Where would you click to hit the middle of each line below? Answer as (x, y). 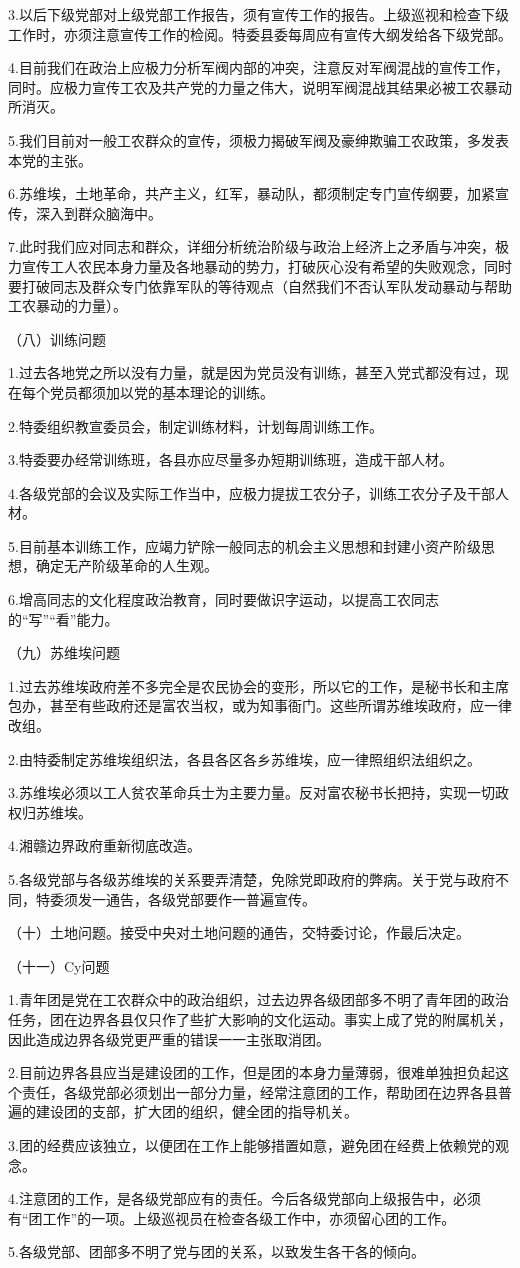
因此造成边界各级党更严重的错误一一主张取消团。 (169, 1038)
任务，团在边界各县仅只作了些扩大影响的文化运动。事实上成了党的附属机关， (260, 1018)
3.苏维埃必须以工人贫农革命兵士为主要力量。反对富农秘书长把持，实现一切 (251, 792)
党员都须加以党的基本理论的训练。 (161, 391)
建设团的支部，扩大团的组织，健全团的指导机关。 (196, 1111)
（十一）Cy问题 (59, 965)
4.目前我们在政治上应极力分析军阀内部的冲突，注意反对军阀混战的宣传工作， (258, 67)
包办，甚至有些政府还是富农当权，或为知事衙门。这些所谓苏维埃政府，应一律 (260, 705)
